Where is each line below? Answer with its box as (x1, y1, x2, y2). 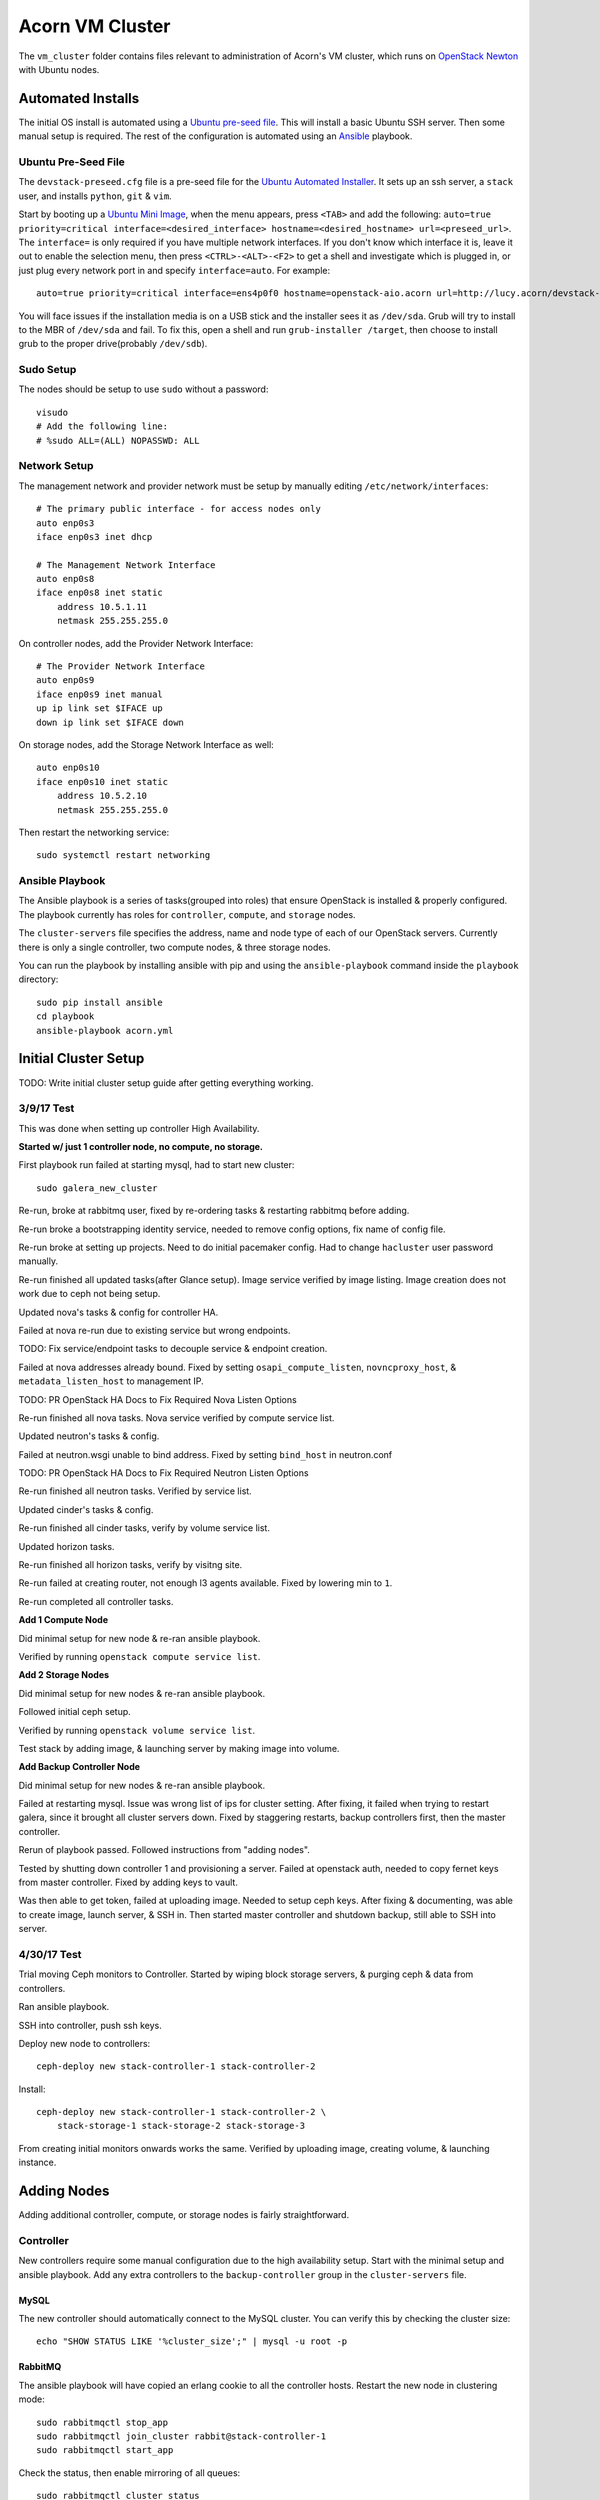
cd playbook (36, 1011, 95, 1022)
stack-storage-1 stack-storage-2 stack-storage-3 (56, 2120, 305, 2132)
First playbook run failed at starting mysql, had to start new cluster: (18, 1159, 295, 1171)
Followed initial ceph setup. (18, 1706, 132, 1718)
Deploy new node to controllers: (18, 2037, 151, 2049)
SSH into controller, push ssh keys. (18, 2019, 162, 2031)
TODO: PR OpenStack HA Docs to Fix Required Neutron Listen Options (18, 1467, 309, 1479)
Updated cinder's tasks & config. (18, 1503, 154, 1515)
